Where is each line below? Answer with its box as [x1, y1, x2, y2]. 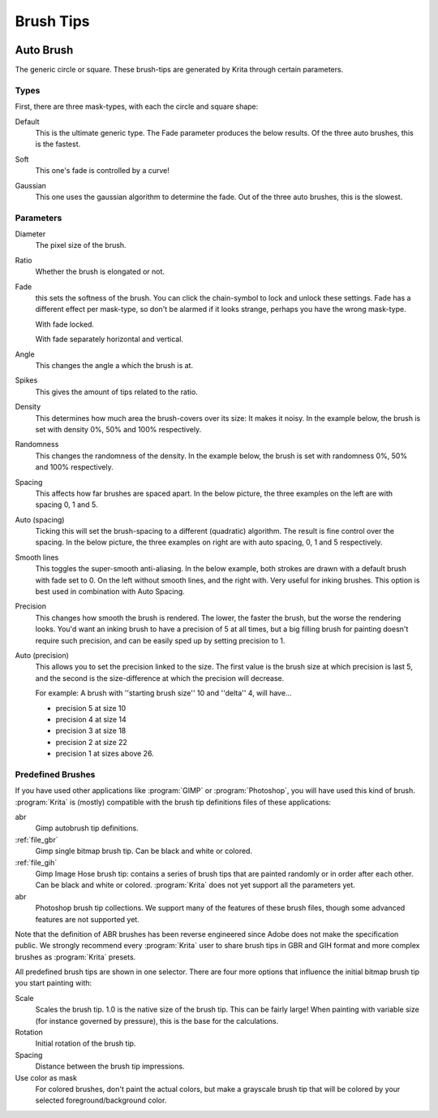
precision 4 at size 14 [55, 714, 127, 724]
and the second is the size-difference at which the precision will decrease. [35, 673, 285, 682]
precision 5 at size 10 [55, 703, 127, 713]
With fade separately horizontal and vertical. [35, 334, 184, 344]
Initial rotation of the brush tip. [35, 1038, 136, 1048]
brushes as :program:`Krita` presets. [15, 951, 136, 962]
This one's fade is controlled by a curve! [35, 166, 170, 175]
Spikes [15, 375, 38, 385]
